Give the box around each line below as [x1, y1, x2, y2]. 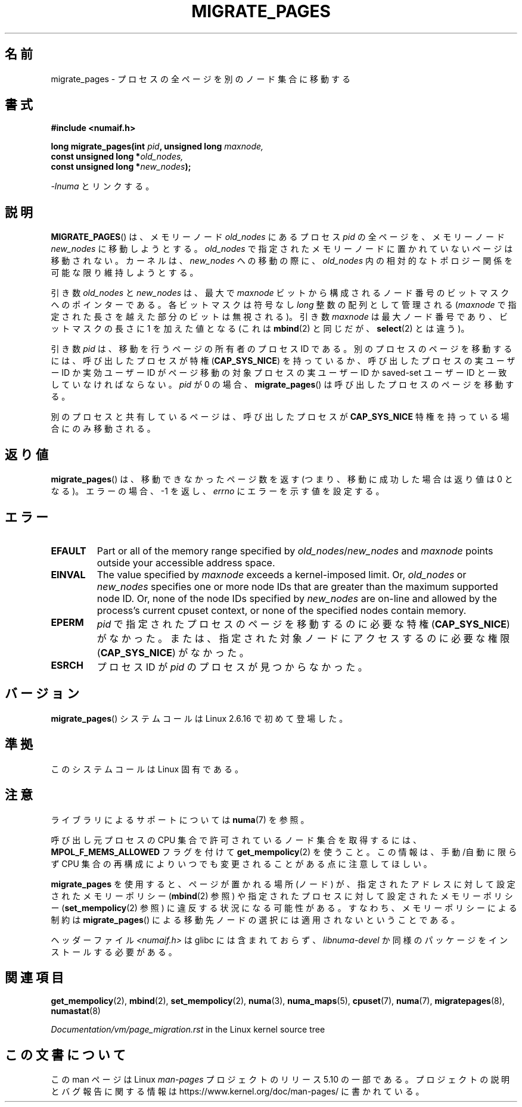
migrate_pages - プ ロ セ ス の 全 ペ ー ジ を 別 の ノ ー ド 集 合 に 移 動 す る [51, 73, 350, 84]
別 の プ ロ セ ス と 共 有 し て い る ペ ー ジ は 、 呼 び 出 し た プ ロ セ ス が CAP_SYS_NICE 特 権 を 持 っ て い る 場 [51, 411, 509, 422]
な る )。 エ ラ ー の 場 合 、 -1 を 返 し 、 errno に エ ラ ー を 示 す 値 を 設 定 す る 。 [51, 486, 384, 497]
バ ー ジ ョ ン [5, 686, 79, 701]
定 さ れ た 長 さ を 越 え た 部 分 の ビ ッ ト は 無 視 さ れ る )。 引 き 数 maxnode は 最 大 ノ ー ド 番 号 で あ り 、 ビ [51, 311, 508, 322]
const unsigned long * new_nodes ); [51, 161, 191, 172]
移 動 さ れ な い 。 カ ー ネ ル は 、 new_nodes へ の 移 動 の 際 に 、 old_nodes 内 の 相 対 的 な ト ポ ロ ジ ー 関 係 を [51, 255, 513, 266]
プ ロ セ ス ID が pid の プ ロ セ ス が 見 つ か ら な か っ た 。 [97, 660, 368, 673]
